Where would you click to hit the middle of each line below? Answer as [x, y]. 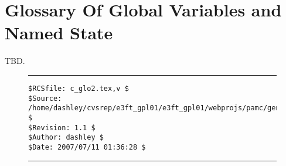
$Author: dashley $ [66, 138]
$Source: [45, 98]
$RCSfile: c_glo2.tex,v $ [79, 88]
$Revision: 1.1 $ [62, 128]
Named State [59, 33]
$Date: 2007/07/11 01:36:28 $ [87, 147]
